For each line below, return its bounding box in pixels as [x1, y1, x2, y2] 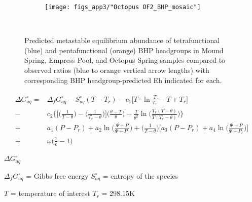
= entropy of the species [102, 170, 178, 181]
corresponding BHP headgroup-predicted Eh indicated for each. [24, 74, 222, 85]
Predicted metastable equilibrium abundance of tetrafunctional [24, 35, 220, 46]
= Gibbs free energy [26, 170, 89, 181]
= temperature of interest [10, 188, 90, 198]
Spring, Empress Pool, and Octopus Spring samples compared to [24, 55, 226, 65]
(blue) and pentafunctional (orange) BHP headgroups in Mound [24, 45, 224, 55]
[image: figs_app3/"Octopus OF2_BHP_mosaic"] [45, 4, 201, 11]
